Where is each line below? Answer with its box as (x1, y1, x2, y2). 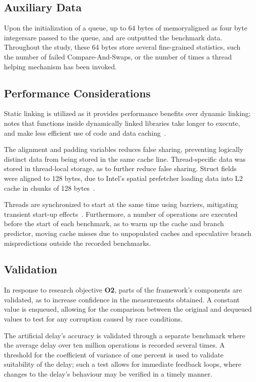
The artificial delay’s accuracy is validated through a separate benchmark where (4, 330, 246, 340)
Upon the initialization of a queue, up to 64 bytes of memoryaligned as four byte (4, 23, 248, 33)
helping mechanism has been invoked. (4, 61, 117, 71)
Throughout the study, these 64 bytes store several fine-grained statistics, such (4, 42, 241, 52)
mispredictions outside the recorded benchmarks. (4, 237, 151, 248)
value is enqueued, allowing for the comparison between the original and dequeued (4, 304, 252, 314)
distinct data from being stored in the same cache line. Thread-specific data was (4, 153, 246, 164)
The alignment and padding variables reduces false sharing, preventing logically (4, 144, 244, 154)
